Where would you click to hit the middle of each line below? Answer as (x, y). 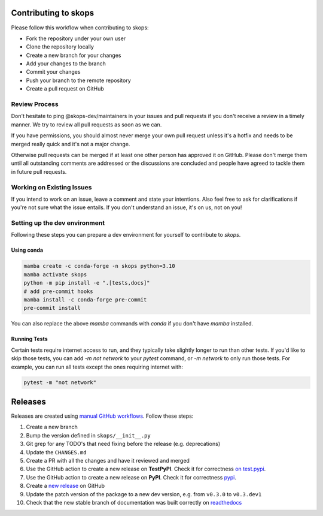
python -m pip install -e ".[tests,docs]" (87, 283)
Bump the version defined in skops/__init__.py (88, 435)
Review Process (35, 104)
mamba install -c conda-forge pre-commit (85, 299)
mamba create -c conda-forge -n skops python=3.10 (100, 266)
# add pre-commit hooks (59, 291)
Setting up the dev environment (58, 223)
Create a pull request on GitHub (65, 89)
